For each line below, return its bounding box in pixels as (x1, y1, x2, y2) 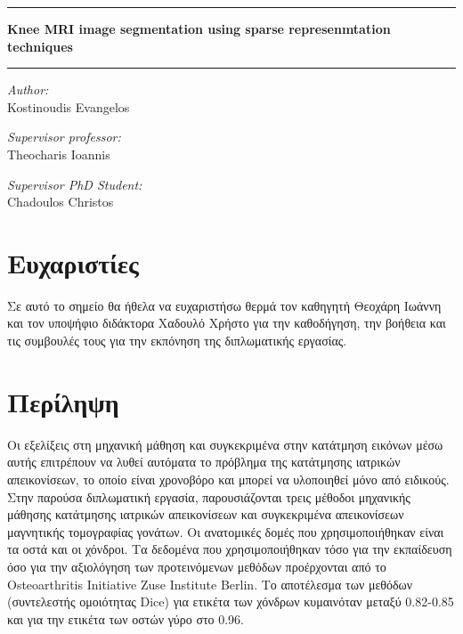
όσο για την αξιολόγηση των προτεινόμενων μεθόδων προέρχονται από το (7, 557, 386, 575)
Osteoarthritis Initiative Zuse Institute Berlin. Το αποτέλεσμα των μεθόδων (7, 574, 413, 593)
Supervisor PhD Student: (7, 175, 142, 193)
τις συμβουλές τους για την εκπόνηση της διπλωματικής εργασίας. (7, 331, 347, 350)
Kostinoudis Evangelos (7, 97, 130, 116)
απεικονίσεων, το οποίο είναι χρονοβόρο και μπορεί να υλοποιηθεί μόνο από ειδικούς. (7, 469, 450, 488)
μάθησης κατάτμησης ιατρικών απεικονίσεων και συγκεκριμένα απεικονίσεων (7, 505, 404, 524)
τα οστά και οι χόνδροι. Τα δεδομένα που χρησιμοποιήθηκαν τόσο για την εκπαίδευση (7, 540, 452, 558)
